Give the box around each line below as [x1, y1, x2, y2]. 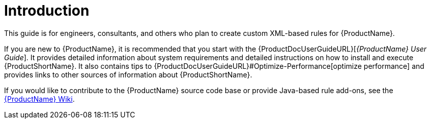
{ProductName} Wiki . [4, 94, 75, 103]
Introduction [4, 2, 90, 19]
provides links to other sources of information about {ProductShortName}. [4, 70, 252, 79]
